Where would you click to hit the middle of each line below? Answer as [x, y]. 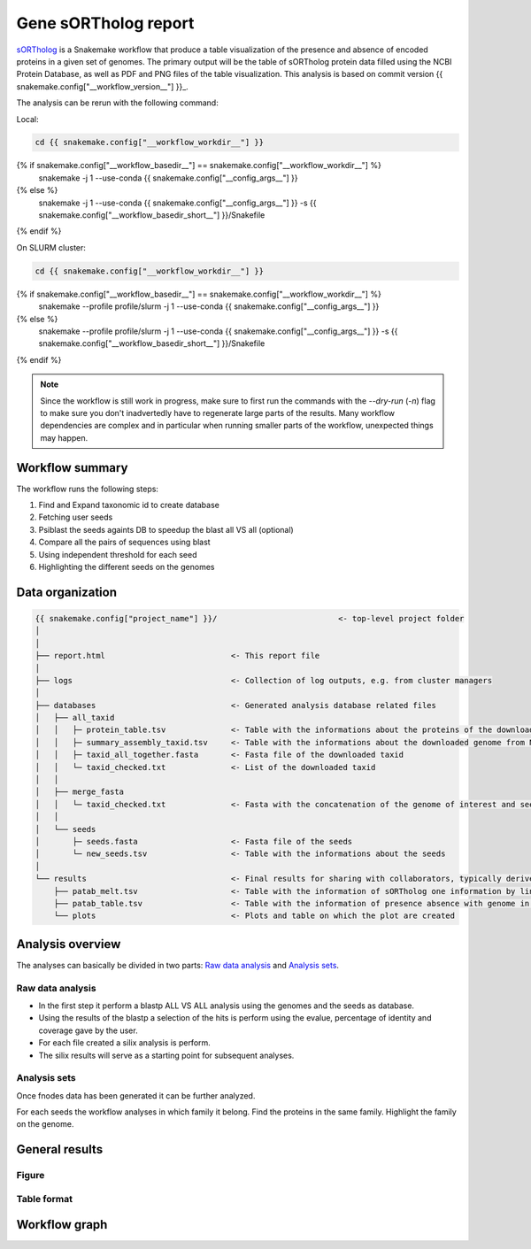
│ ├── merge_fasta [79, 792]
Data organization [67, 592]
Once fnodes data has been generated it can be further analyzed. [136, 1095]
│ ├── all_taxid [75, 718]
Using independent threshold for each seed [118, 554]
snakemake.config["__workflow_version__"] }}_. [103, 86]
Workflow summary [72, 468]
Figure [31, 1176]
